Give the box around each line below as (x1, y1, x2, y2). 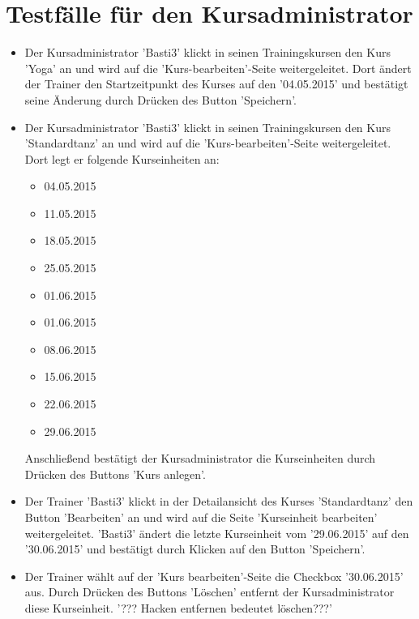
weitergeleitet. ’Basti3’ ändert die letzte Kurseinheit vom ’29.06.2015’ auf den (24, 524, 409, 541)
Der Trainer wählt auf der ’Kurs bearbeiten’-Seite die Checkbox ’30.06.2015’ (24, 567, 404, 584)
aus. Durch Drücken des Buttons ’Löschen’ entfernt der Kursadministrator (24, 583, 395, 600)
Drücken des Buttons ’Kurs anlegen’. (24, 465, 206, 482)
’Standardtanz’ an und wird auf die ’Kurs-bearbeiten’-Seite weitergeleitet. (24, 134, 391, 152)
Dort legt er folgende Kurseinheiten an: (24, 150, 220, 167)
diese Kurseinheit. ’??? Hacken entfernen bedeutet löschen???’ (24, 599, 332, 616)
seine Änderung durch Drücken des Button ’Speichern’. (24, 91, 297, 108)
